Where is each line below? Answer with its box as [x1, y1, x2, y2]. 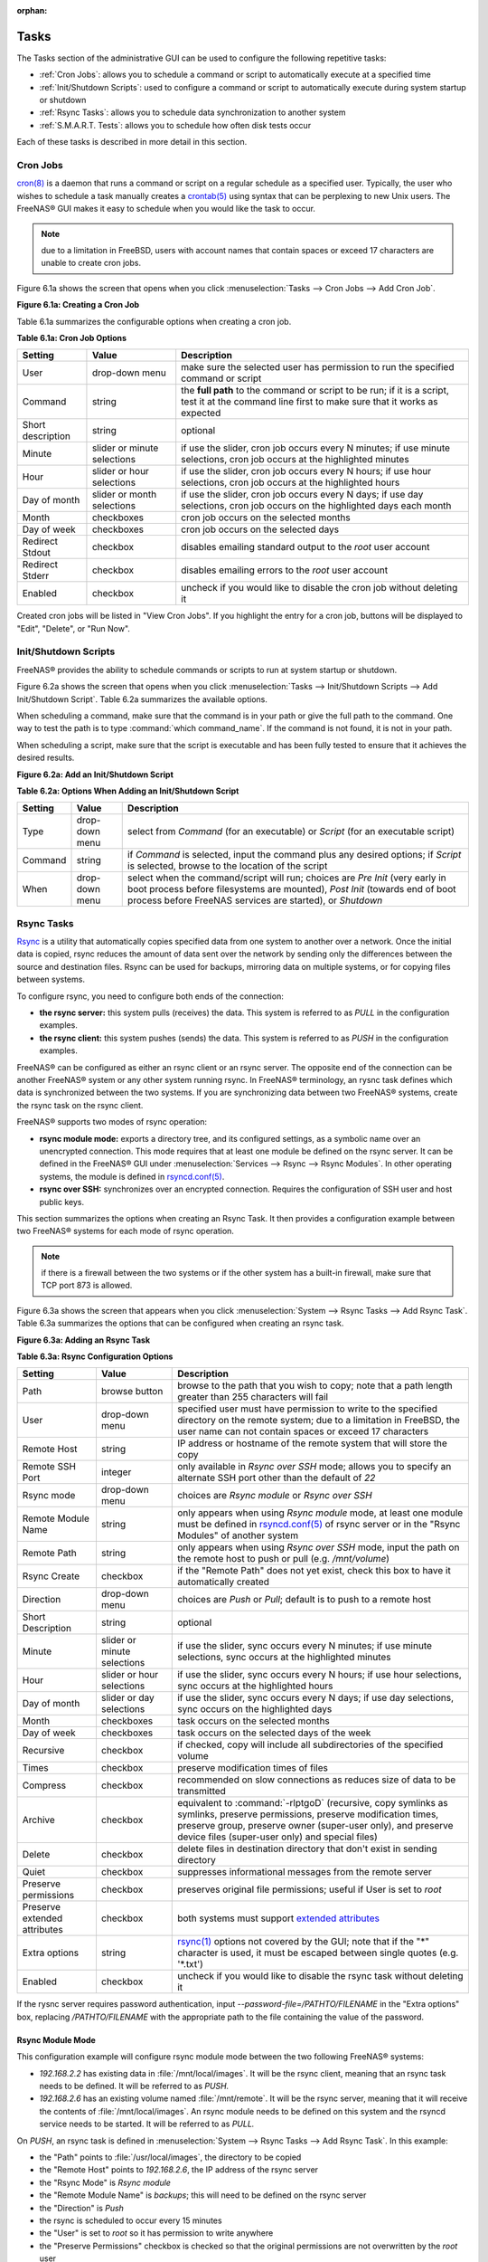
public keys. [39, 1196, 85, 1207]
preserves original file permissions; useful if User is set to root [177, 1883, 442, 1896]
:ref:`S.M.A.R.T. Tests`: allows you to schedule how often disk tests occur [39, 119, 312, 130]
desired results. [16, 752, 75, 764]
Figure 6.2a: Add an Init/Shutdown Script [16, 769, 174, 780]
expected [181, 407, 221, 420]
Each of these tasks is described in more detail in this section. [16, 137, 248, 147]
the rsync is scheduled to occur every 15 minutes [39, 2215, 222, 2226]
